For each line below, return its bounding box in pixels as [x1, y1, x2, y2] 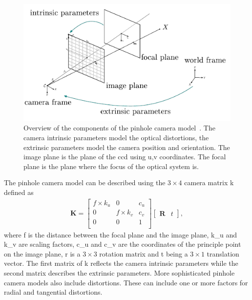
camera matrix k [184, 177, 234, 188]
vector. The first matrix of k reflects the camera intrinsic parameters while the [4, 258, 238, 268]
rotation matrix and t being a [99, 248, 188, 258]
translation [207, 248, 239, 258]
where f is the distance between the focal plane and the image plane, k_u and [4, 229, 237, 239]
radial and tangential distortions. [4, 287, 103, 297]
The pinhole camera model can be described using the [4, 177, 166, 188]
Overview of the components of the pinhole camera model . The [23, 123, 215, 133]
